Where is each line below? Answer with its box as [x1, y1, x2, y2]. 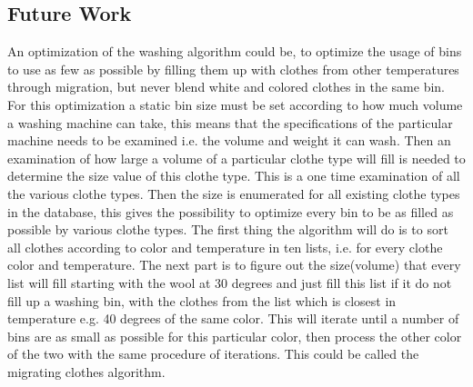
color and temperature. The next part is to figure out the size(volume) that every [7, 255, 461, 274]
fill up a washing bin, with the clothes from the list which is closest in [7, 291, 397, 310]
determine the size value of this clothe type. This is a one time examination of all [7, 166, 460, 185]
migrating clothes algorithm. [7, 362, 166, 381]
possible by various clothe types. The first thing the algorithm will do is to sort [7, 220, 448, 239]
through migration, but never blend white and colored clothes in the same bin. [7, 77, 446, 96]
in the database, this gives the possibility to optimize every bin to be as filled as [7, 202, 454, 221]
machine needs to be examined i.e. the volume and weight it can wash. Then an [7, 131, 451, 150]
